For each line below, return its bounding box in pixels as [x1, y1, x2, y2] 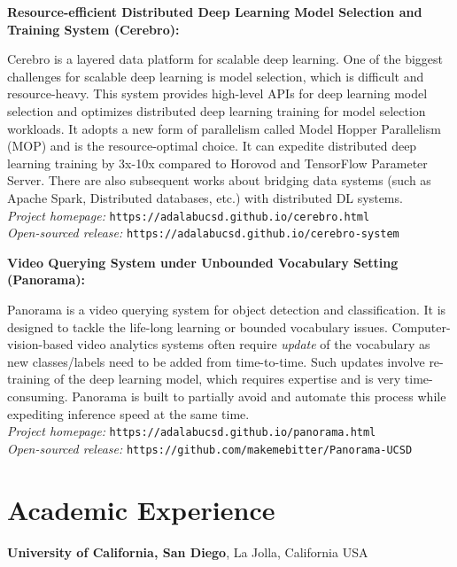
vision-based [7, 335, 74, 353]
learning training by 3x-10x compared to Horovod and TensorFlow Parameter [7, 153, 428, 172]
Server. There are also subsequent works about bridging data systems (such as [7, 171, 431, 190]
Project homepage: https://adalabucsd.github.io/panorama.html [7, 422, 376, 440]
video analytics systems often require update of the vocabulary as [77, 335, 430, 353]
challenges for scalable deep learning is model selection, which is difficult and [7, 66, 424, 85]
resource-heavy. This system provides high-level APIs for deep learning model [7, 84, 428, 103]
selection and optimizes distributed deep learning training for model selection [7, 101, 426, 120]
